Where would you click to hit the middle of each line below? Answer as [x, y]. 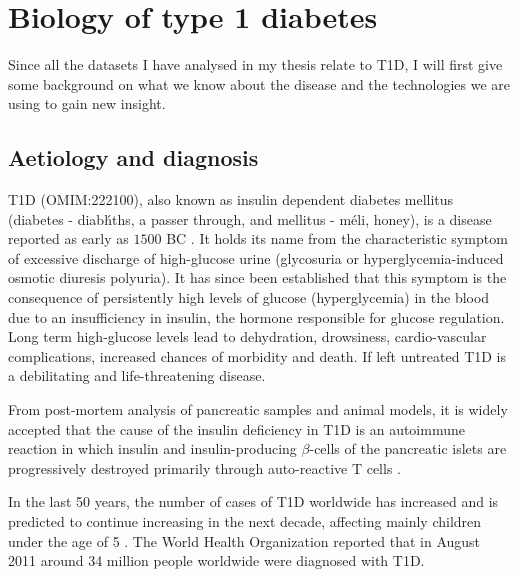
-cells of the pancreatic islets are [408, 448]
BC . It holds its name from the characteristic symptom [337, 238]
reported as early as [68, 238]
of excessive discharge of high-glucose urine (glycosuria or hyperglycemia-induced [256, 257]
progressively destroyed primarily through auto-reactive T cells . [204, 467]
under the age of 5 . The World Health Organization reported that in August [244, 540]
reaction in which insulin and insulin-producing [152, 448]
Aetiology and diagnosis [133, 157]
